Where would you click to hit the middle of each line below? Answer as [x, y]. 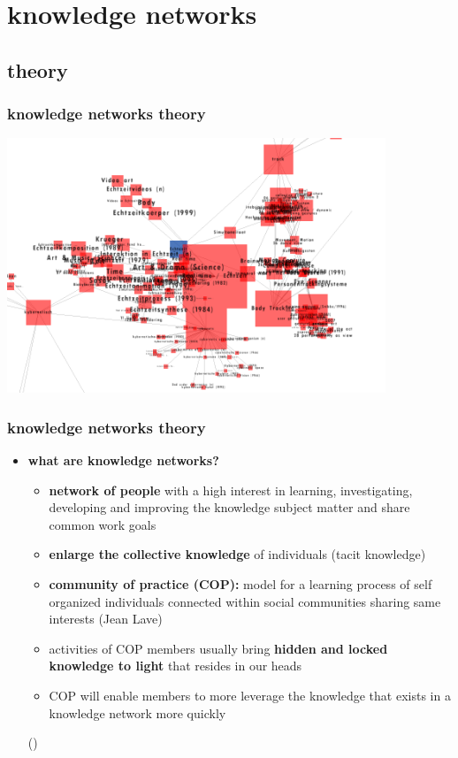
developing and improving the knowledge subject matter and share [229, 507]
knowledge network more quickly [137, 712]
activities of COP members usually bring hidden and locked [218, 648]
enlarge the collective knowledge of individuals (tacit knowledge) [237, 554]
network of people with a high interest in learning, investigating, [231, 490]
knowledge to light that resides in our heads [176, 666]
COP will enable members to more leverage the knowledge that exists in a [250, 696]
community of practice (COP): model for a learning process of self [240, 584]
